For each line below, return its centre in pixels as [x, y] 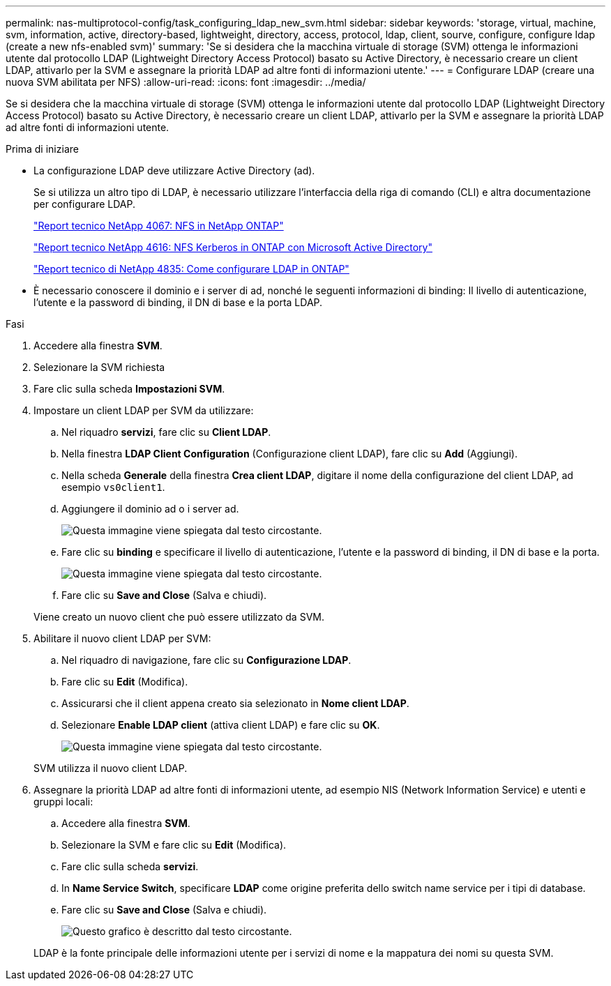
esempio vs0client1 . [113, 487]
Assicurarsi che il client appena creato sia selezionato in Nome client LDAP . [235, 703]
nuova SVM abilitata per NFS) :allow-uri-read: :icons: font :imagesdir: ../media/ [186, 82]
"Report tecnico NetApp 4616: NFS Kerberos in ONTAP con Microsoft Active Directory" [233, 247]
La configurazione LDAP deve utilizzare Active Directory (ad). [174, 170]
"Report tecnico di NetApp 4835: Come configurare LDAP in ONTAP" [191, 269]
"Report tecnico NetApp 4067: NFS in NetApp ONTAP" [159, 226]
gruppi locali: [63, 802]
